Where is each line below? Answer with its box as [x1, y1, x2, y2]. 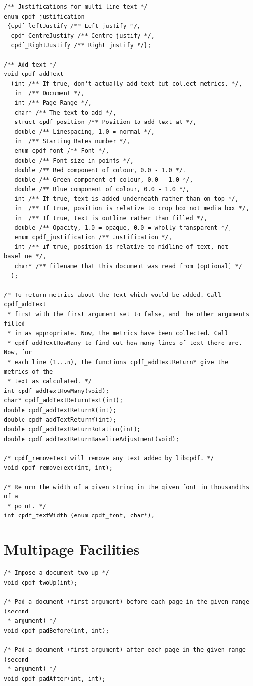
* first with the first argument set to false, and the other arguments [7, 311, 250, 318]
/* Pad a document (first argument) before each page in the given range [4, 598, 250, 605]
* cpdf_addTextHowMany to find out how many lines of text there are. [7, 339, 242, 346]
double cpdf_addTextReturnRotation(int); [4, 426, 141, 433]
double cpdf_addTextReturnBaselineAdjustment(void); [4, 435, 179, 442]
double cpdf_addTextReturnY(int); [4, 416, 116, 423]
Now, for [4, 349, 32, 356]
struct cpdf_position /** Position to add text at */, [14, 119, 197, 126]
